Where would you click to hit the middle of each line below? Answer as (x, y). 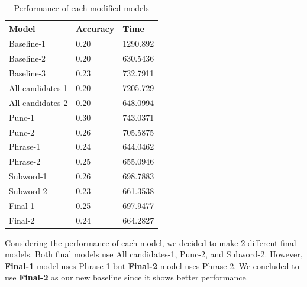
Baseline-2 (28, 58)
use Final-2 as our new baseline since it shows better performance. (127, 277)
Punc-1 (22, 117)
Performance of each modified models (81, 8)
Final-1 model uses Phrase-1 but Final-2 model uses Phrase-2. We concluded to (152, 265)
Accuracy (95, 28)
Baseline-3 (28, 73)
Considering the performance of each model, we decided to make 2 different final (151, 242)
